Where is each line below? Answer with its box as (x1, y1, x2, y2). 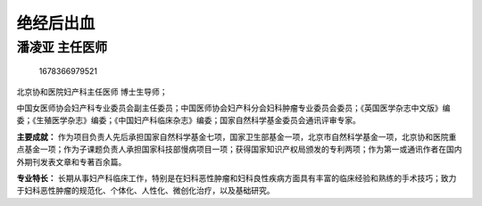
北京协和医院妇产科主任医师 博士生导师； (16, 86, 168, 97)
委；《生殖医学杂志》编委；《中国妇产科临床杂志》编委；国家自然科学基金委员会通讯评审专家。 (16, 115, 361, 126)
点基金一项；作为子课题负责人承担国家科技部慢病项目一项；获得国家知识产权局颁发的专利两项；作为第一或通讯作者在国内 (16, 144, 462, 155)
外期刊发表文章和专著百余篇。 (16, 156, 127, 167)
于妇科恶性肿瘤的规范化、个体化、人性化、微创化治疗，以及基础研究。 (16, 185, 275, 196)
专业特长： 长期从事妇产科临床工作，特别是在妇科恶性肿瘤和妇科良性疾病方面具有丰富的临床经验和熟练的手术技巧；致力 (16, 172, 457, 183)
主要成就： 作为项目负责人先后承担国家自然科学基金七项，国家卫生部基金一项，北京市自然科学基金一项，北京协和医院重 (16, 131, 457, 142)
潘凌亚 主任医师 (16, 39, 108, 55)
